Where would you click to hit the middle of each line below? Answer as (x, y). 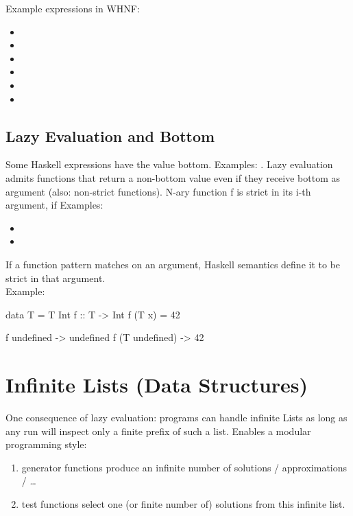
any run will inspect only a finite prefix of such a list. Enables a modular (158, 431)
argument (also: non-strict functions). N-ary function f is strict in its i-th (158, 191)
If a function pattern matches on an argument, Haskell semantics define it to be (173, 264)
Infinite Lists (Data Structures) (157, 385)
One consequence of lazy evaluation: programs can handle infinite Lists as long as (176, 418)
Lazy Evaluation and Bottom (110, 136)
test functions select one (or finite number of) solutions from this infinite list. (183, 503)
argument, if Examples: (54, 205)
